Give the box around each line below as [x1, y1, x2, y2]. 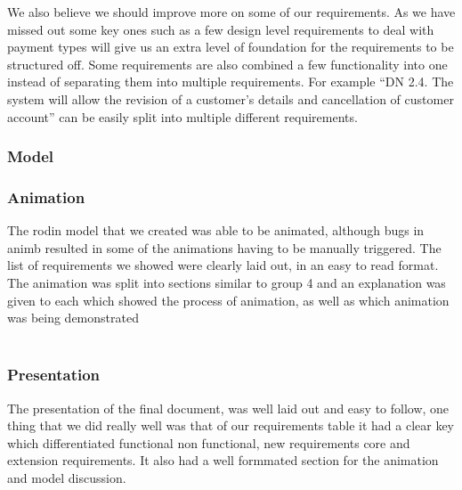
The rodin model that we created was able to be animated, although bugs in [7, 221, 425, 240]
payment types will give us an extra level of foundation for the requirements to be [7, 37, 454, 56]
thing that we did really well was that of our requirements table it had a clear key [7, 416, 454, 435]
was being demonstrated [7, 308, 139, 327]
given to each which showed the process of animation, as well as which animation [7, 290, 450, 309]
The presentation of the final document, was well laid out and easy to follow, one [7, 398, 450, 417]
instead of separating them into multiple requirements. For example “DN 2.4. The [7, 72, 454, 91]
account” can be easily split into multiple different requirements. [7, 107, 358, 126]
